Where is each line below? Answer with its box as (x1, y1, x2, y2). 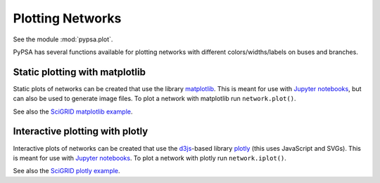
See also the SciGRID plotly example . (13, 167, 120, 175)
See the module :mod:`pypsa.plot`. (13, 35, 113, 43)
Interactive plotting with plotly (13, 126, 148, 137)
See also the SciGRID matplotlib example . (13, 107, 133, 116)
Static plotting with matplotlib (13, 66, 146, 78)
